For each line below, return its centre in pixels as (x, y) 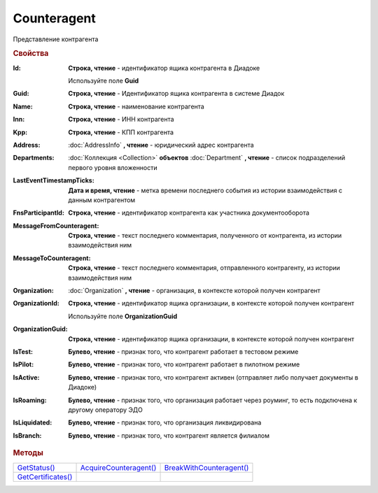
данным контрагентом (102, 200)
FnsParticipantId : (38, 213)
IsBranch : (27, 435)
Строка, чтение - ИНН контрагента (121, 120)
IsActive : (26, 377)
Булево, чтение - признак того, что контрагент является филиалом (169, 435)
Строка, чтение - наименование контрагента (136, 106)
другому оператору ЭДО (105, 410)
